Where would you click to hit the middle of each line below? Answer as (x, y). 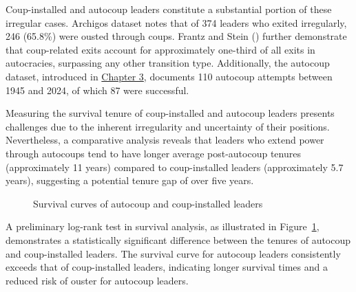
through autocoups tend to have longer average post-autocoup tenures (153, 153)
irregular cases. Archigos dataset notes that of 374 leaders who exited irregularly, (176, 22)
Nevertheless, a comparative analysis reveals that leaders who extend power (165, 140)
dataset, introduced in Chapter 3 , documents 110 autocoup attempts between (169, 76)
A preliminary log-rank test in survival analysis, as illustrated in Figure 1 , (163, 226)
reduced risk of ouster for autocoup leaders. (97, 280)
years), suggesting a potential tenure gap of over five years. (130, 180)
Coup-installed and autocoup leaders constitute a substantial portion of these (169, 9)
